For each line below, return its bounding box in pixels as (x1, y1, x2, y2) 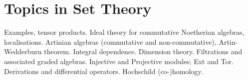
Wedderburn (4, 46, 42, 57)
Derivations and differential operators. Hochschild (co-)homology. (4, 66, 203, 76)
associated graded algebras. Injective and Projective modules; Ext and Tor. (4, 56, 234, 66)
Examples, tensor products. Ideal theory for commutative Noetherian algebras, (4, 27, 245, 37)
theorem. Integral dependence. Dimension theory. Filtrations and (44, 46, 243, 57)
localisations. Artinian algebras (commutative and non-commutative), (4, 36, 217, 47)
